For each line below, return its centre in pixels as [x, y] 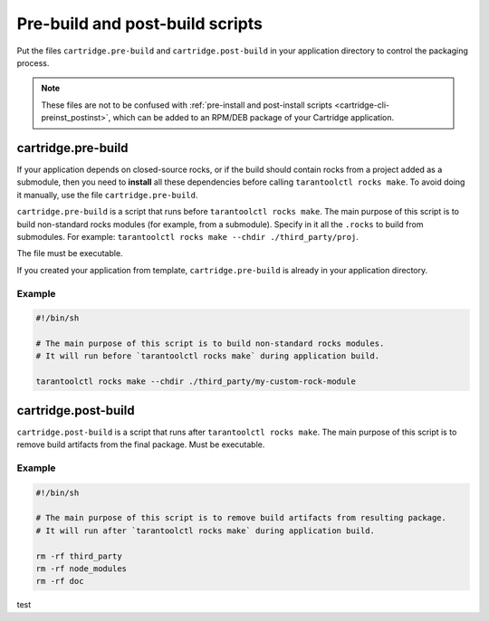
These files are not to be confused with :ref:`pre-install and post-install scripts [187, 105]
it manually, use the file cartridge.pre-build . [107, 195]
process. [33, 62]
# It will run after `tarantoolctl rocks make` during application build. [206, 530]
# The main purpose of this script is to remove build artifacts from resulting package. [241, 518]
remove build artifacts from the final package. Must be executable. [141, 444]
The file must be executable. [70, 253]
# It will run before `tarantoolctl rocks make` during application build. [208, 356]
